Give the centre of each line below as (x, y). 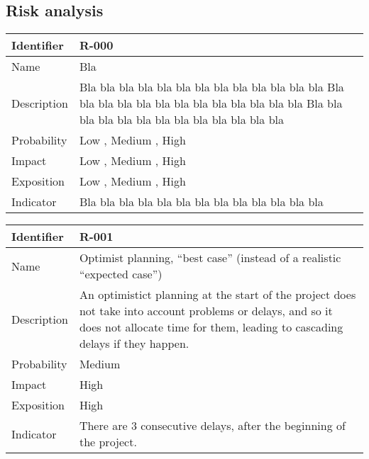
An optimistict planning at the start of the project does (217, 295)
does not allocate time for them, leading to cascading (211, 327)
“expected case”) (121, 274)
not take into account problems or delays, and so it (206, 311)
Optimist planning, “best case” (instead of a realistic (210, 258)
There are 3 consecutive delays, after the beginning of (212, 426)
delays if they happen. (134, 344)
